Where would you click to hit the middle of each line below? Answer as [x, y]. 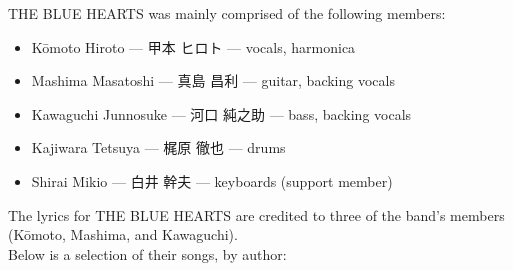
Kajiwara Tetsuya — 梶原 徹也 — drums [158, 147]
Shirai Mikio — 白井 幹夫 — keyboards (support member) [212, 180]
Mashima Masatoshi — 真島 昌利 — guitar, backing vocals [213, 80]
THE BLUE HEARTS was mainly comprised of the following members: [227, 13]
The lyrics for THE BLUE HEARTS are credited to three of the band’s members [256, 214]
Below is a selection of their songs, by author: [147, 253]
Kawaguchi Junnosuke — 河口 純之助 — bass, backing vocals [221, 113]
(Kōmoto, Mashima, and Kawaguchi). [123, 234]
